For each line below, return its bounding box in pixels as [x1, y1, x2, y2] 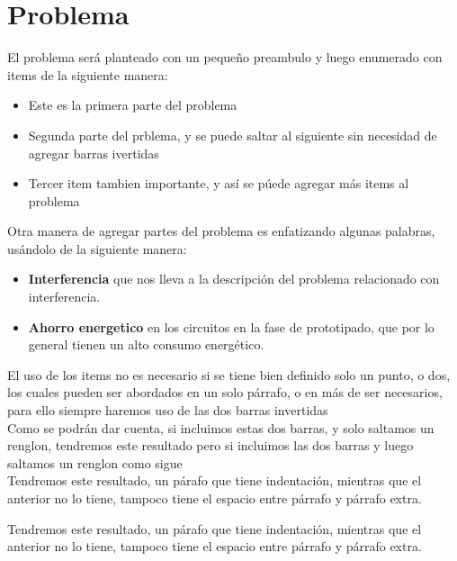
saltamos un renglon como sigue [7, 453, 183, 472]
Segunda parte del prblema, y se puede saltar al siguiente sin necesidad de [28, 125, 437, 144]
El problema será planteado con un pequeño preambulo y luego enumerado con [7, 48, 443, 67]
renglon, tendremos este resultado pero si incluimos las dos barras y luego [7, 436, 414, 455]
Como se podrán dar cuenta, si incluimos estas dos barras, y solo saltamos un [7, 418, 435, 437]
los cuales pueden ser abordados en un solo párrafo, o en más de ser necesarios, [7, 383, 443, 402]
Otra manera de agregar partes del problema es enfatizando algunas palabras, [7, 222, 435, 240]
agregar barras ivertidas [28, 143, 159, 162]
